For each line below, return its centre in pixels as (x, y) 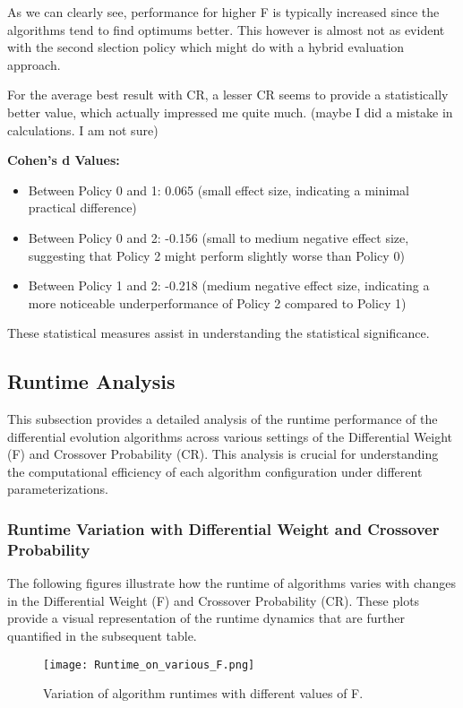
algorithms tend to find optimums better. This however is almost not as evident (226, 29)
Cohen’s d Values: (64, 160)
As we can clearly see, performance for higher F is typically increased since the (223, 12)
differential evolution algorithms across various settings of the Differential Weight (230, 436)
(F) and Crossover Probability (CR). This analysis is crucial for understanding (223, 454)
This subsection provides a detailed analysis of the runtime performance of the (223, 419)
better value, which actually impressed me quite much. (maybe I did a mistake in (230, 112)
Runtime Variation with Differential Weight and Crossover (223, 529)
